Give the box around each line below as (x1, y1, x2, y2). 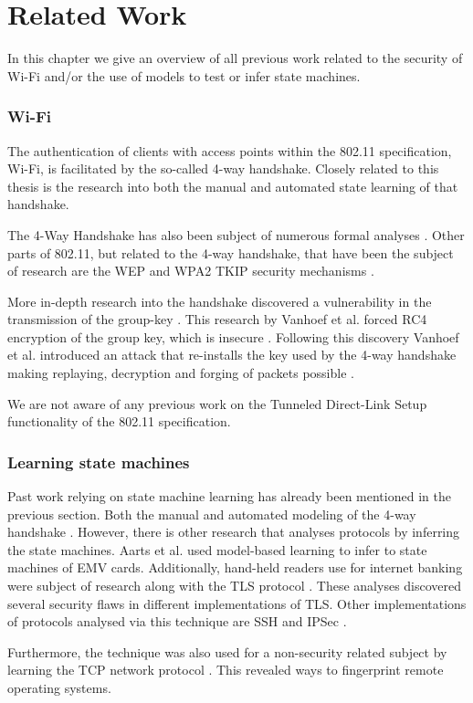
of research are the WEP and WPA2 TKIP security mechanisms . (7, 261, 374, 280)
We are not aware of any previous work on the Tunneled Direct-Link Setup (7, 393, 427, 413)
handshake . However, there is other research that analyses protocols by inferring (7, 522, 460, 541)
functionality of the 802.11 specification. (7, 412, 231, 431)
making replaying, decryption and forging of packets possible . (7, 363, 354, 383)
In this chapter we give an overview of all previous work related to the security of (7, 48, 463, 68)
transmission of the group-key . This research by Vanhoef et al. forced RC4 (7, 310, 427, 329)
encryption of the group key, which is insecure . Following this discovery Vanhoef (7, 327, 459, 346)
